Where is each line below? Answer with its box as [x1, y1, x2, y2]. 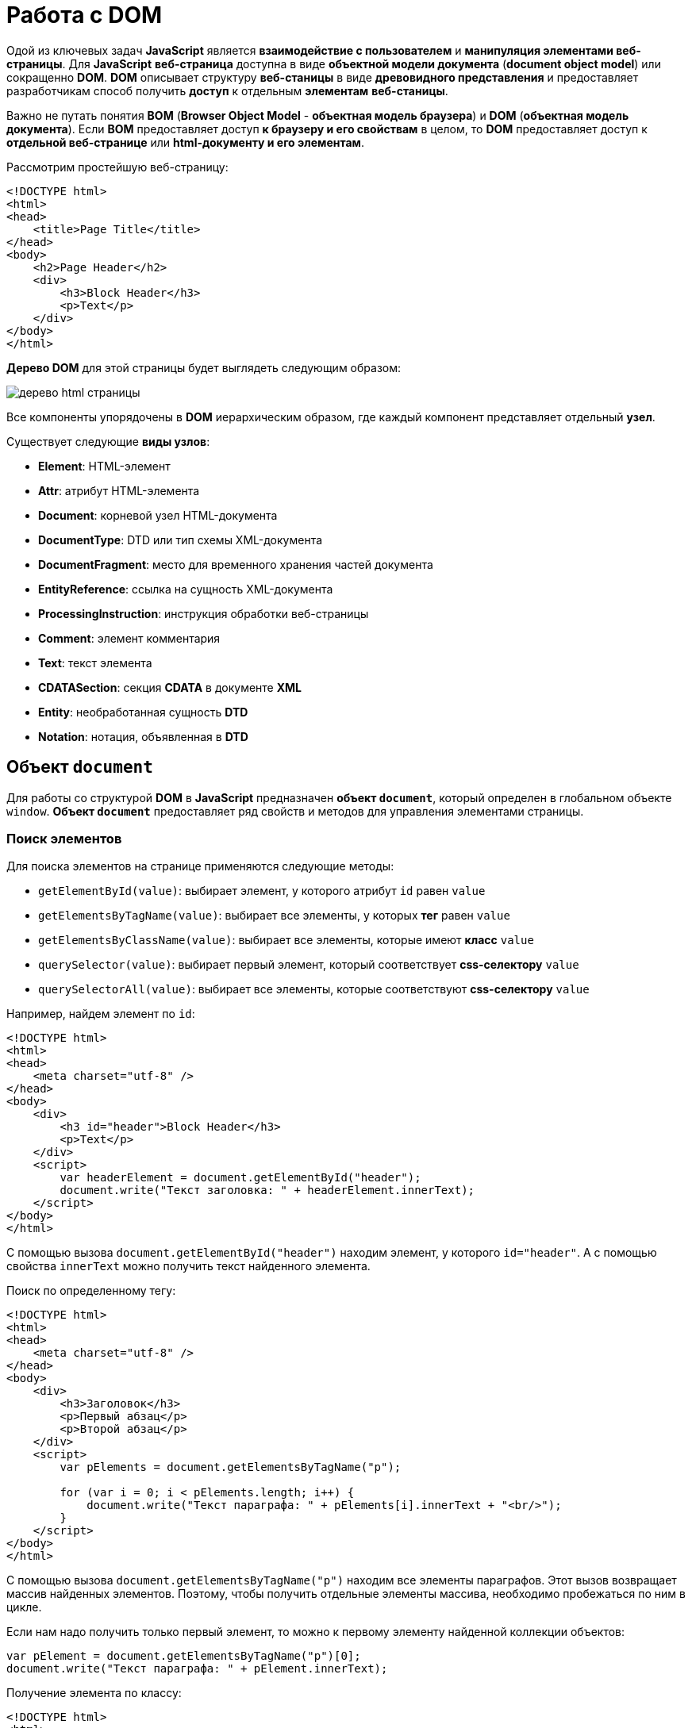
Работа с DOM [6, 2, 163, 29]
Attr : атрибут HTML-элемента [38, 483, 200, 497]
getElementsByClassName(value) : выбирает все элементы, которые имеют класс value [38, 933, 534, 947]
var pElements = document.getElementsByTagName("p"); [60, 1461, 402, 1474]
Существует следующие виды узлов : [6, 434, 210, 448]
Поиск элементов [6, 830, 122, 847]
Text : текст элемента [38, 655, 152, 670]
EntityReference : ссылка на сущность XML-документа [38, 582, 333, 596]
